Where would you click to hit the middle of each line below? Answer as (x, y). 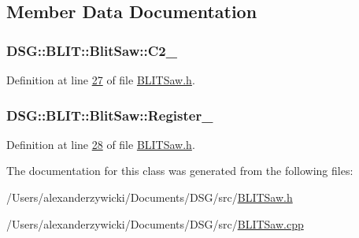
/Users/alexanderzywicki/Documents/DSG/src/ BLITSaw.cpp (155, 223)
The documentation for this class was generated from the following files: (180, 171)
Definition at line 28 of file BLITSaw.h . (101, 144)
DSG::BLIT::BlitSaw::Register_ (110, 115)
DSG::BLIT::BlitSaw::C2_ (92, 50)
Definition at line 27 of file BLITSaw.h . (101, 80)
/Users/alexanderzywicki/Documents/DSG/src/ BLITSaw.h (150, 197)
